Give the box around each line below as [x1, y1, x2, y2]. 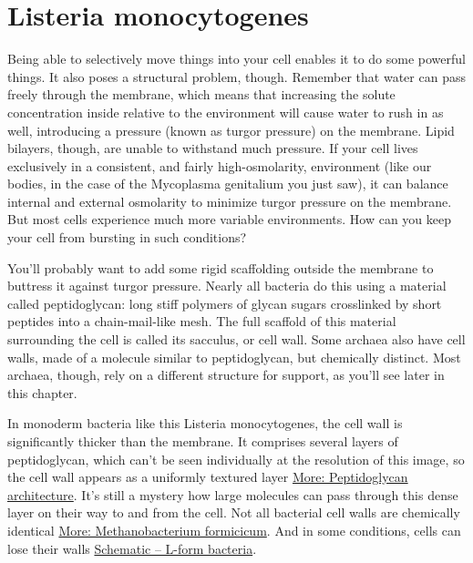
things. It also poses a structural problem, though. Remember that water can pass [7, 67, 466, 86]
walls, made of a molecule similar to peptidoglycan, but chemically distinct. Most [7, 347, 461, 366]
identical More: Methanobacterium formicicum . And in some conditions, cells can [7, 520, 461, 539]
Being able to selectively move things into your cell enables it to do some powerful [7, 49, 466, 68]
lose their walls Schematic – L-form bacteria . [7, 538, 257, 558]
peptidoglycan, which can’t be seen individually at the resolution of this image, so [7, 449, 465, 468]
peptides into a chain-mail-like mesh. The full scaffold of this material [7, 312, 396, 331]
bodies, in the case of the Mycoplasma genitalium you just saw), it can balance [7, 174, 448, 193]
